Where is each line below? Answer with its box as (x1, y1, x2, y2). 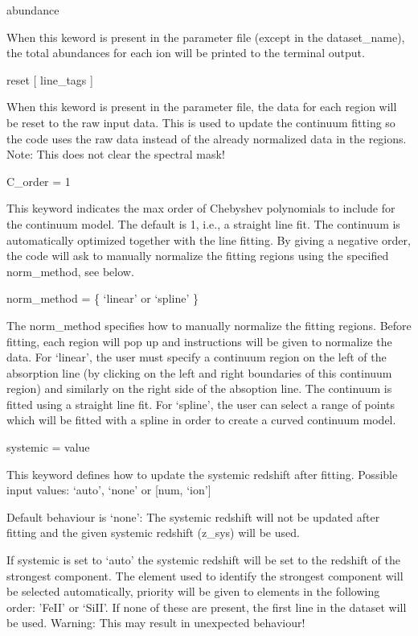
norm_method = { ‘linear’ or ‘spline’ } (6, 290, 199, 307)
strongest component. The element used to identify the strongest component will (6, 567, 404, 584)
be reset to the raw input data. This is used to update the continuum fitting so (6, 114, 395, 130)
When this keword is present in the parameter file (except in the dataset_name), (6, 28, 405, 45)
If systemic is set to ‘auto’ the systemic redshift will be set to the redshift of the (6, 551, 400, 568)
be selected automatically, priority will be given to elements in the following (6, 583, 380, 600)
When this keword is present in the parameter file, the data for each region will (6, 98, 397, 115)
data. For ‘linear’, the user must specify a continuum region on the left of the (6, 349, 387, 365)
